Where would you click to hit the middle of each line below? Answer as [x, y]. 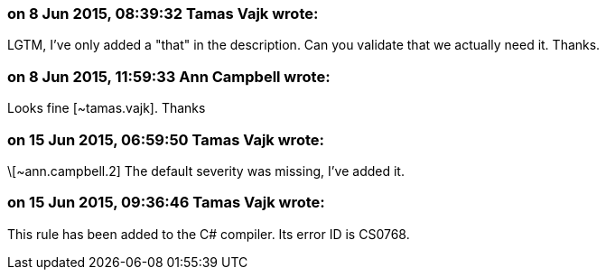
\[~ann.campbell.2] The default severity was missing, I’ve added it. [206, 171]
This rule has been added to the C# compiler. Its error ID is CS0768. [209, 234]
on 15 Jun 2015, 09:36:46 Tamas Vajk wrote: [166, 203]
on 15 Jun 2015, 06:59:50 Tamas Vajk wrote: [166, 139]
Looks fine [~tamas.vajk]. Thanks [107, 108]
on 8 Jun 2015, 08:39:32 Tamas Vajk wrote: [163, 14]
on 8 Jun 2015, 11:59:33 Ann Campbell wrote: [169, 76]
